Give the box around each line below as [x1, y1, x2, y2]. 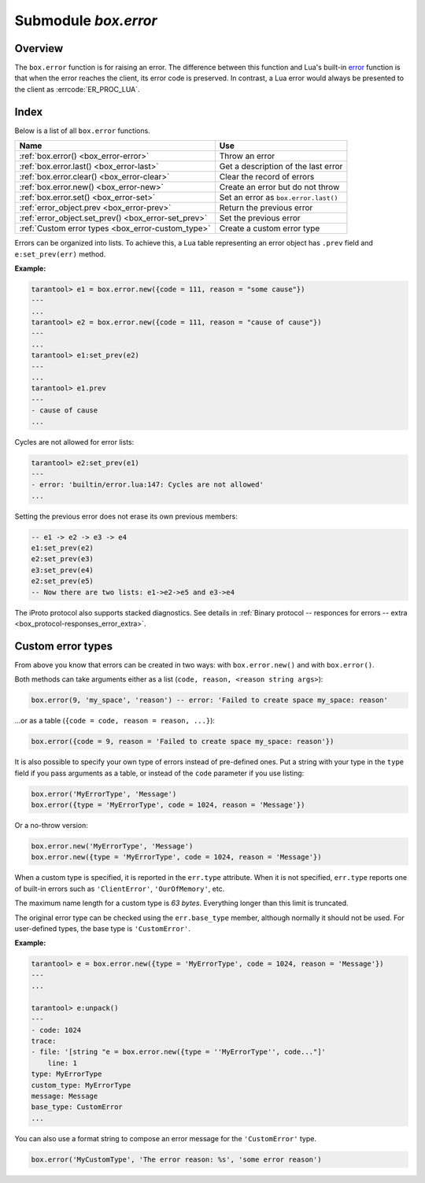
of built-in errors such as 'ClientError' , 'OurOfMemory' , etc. [14, 884, 225, 893]
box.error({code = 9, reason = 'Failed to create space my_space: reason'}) [31, 737, 334, 746]
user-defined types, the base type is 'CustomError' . [14, 923, 190, 933]
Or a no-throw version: [14, 821, 88, 830]
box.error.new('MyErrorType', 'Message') [31, 842, 194, 850]
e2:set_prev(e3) [31, 555, 94, 564]
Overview [14, 42, 64, 55]
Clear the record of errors [219, 172, 315, 183]
